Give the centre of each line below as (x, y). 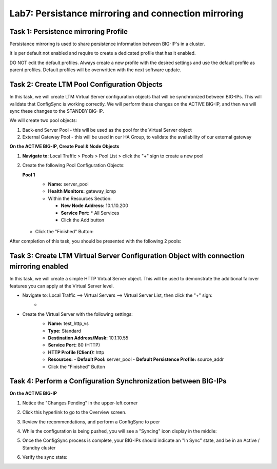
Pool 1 (29, 175)
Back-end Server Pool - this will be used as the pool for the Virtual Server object (107, 130)
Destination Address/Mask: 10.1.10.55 (88, 338)
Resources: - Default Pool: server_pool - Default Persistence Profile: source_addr (136, 359)
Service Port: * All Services (90, 213)
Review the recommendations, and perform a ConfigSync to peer (91, 422)
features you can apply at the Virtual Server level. (62, 286)
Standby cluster (39, 447)
